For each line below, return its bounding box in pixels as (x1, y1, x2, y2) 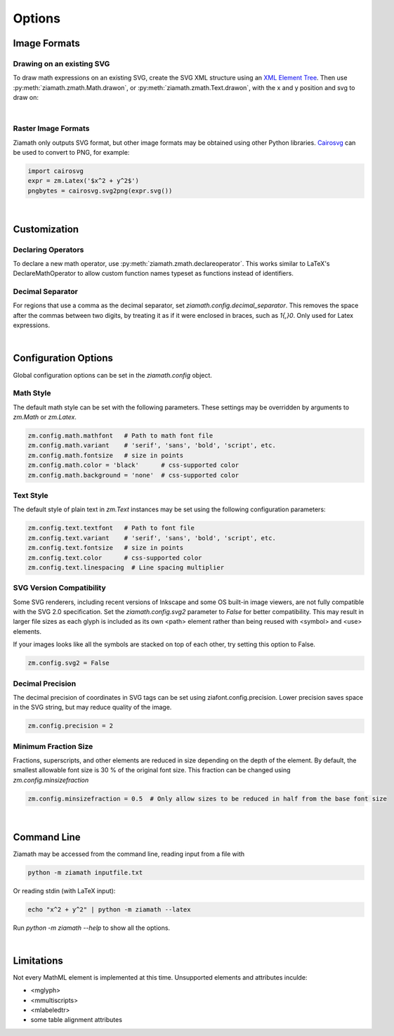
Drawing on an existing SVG (13, 58, 110, 68)
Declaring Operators (13, 245, 84, 255)
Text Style (13, 490, 48, 500)
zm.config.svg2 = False (27, 659, 110, 667)
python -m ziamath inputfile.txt (27, 869, 143, 876)
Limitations (13, 954, 63, 966)
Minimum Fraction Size (13, 741, 93, 751)
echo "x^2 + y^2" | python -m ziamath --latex (27, 905, 191, 914)
